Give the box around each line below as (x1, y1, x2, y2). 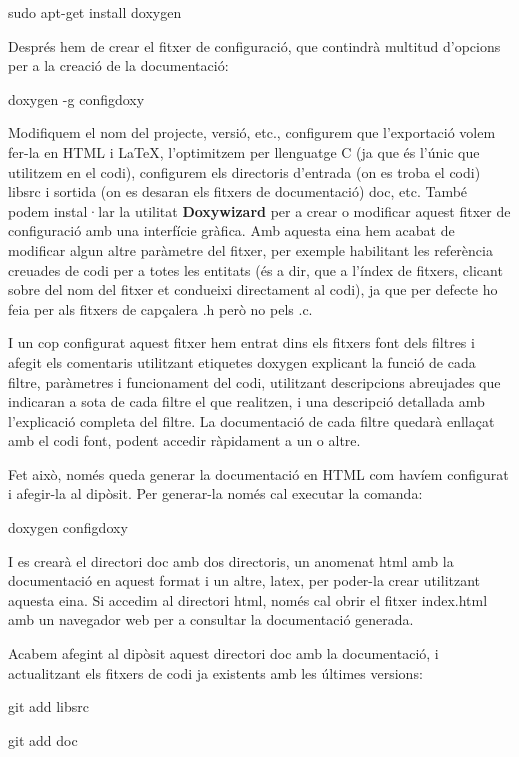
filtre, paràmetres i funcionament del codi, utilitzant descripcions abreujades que (8, 371, 501, 392)
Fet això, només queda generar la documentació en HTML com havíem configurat (8, 463, 509, 484)
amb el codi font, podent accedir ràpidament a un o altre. (8, 430, 361, 451)
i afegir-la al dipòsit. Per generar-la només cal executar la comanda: (8, 483, 423, 504)
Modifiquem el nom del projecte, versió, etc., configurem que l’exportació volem (8, 122, 496, 143)
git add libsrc (8, 696, 90, 717)
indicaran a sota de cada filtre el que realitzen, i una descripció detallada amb (8, 391, 485, 412)
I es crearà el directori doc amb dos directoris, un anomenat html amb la (8, 550, 454, 571)
